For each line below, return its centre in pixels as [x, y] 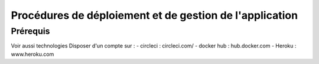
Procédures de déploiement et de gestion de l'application [154, 15]
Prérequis [30, 31]
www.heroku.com [32, 54]
